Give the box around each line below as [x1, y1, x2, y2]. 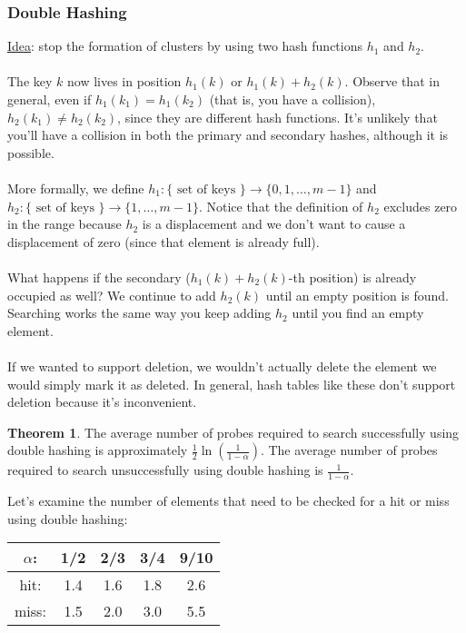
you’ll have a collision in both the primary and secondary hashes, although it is [7, 125, 449, 144]
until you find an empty [292, 303, 424, 322]
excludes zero [383, 196, 458, 215]
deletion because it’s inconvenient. [7, 392, 197, 411]
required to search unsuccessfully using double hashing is [7, 460, 323, 480]
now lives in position [67, 72, 182, 91]
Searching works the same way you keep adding [7, 303, 272, 322]
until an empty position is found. [265, 285, 450, 304]
